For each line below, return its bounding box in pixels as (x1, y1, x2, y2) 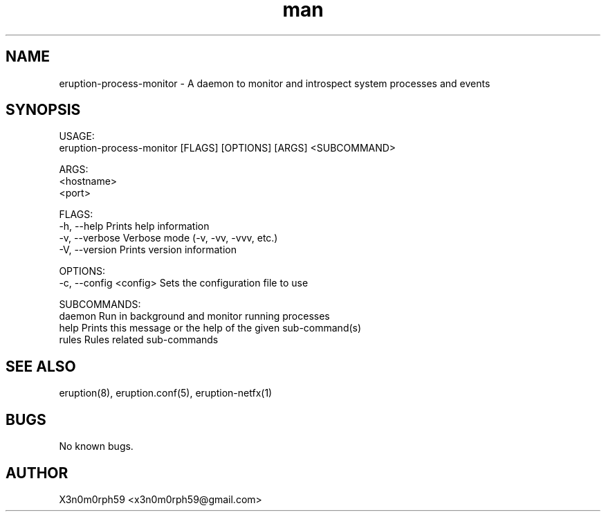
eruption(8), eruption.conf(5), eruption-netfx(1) (59, 387, 273, 399)
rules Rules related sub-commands (59, 334, 219, 346)
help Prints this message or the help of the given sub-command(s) (59, 322, 362, 334)
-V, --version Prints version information (59, 244, 237, 256)
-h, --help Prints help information (59, 220, 210, 233)
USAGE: (59, 130, 95, 143)
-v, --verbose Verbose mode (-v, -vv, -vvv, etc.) (59, 232, 278, 244)
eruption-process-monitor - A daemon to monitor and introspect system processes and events (59, 77, 490, 89)
